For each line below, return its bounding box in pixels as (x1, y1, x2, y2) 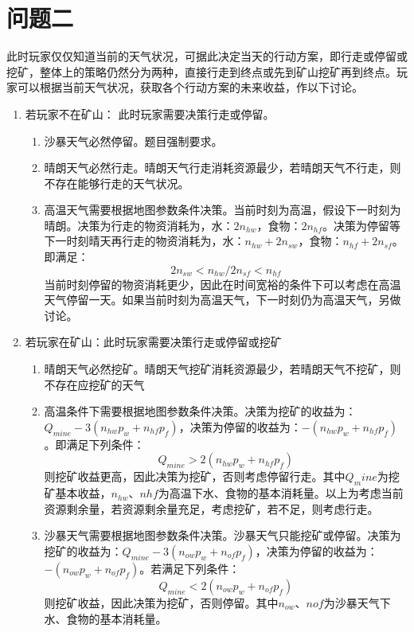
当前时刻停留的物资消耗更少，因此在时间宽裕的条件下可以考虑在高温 (44, 275, 401, 292)
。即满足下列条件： (44, 435, 145, 452)
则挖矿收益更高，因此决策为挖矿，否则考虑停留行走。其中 (44, 468, 346, 485)
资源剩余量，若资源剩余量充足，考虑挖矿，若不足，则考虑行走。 (44, 500, 379, 517)
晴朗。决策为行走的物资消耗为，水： (44, 217, 234, 233)
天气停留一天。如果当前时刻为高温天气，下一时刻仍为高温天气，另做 (44, 291, 401, 308)
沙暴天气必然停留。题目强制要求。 (44, 132, 223, 149)
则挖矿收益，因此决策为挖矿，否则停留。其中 (44, 594, 279, 611)
